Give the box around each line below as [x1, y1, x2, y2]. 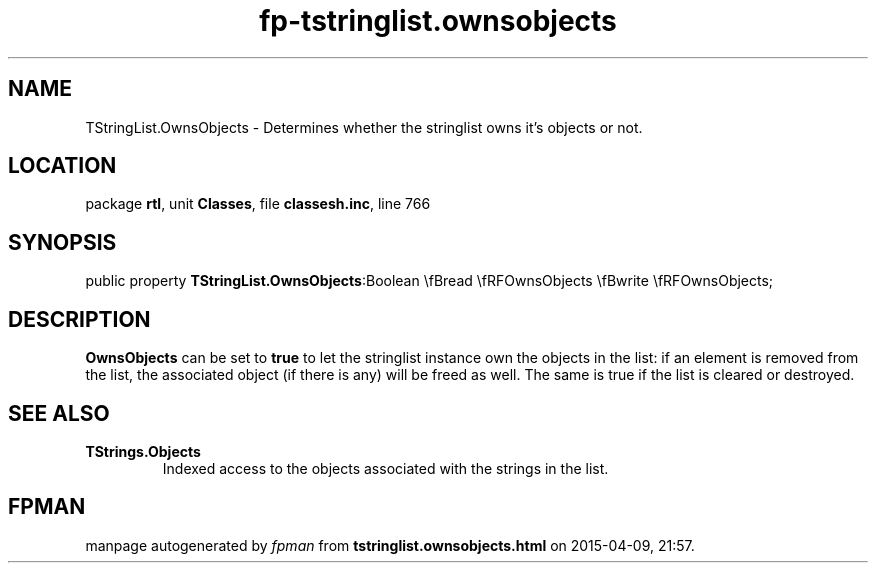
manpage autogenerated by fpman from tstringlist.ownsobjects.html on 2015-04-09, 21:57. [85, 536, 695, 554]
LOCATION [8, 153, 117, 179]
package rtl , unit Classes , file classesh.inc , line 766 [85, 195, 431, 213]
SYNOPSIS [8, 229, 117, 255]
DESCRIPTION [8, 306, 151, 332]
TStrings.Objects [85, 442, 201, 460]
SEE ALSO [8, 400, 110, 426]
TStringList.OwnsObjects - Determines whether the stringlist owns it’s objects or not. [85, 118, 643, 136]
